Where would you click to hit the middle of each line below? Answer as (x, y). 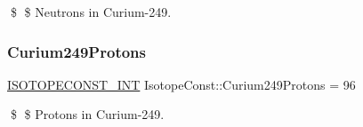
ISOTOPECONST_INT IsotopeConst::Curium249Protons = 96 (181, 84)
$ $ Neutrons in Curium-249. (91, 12)
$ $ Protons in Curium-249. (87, 114)
